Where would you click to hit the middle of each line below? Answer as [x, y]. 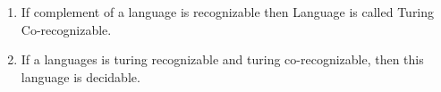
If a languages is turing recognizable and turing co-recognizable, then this [222, 59]
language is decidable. [81, 76]
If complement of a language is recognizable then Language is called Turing [228, 12]
